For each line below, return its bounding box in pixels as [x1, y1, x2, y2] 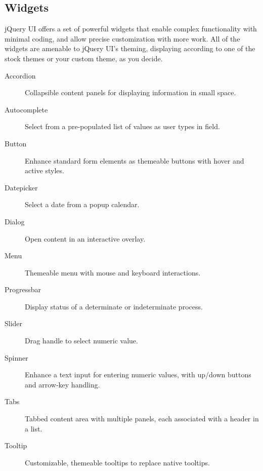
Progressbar [5, 284, 41, 295]
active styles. [25, 165, 64, 176]
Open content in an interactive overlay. [25, 233, 146, 244]
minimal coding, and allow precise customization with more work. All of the [5, 33, 240, 44]
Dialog [5, 216, 25, 226]
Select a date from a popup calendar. [25, 199, 140, 210]
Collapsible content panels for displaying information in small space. [25, 87, 236, 98]
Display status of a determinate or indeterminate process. [25, 301, 203, 311]
